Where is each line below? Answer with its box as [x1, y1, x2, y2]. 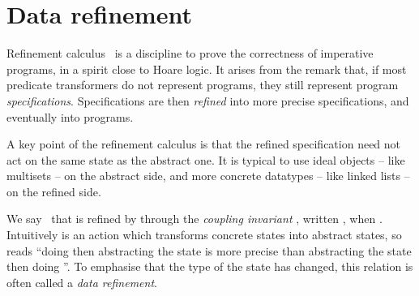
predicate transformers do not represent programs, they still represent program [6, 76, 399, 93]
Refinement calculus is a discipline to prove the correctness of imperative [6, 45, 374, 62]
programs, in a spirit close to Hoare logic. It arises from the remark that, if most [6, 60, 407, 77]
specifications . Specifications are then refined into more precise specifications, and [6, 92, 409, 109]
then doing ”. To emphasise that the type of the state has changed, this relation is [6, 258, 413, 275]
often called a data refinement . [6, 273, 157, 290]
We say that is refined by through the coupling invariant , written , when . [6, 210, 383, 227]
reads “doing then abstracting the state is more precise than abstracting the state [6, 242, 412, 259]
